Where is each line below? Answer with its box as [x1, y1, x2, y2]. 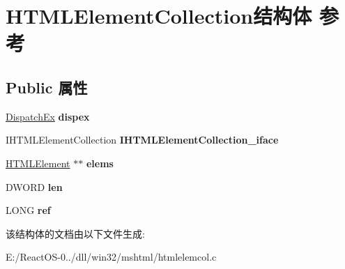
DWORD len [6, 179, 63, 194]
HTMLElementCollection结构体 [6, 1, 312, 30]
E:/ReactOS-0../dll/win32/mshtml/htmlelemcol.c [6, 249, 217, 264]
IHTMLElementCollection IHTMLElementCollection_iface [6, 132, 279, 147]
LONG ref [6, 203, 51, 217]
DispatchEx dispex [6, 109, 90, 123]
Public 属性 [6, 76, 88, 98]
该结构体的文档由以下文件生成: [6, 226, 145, 240]
